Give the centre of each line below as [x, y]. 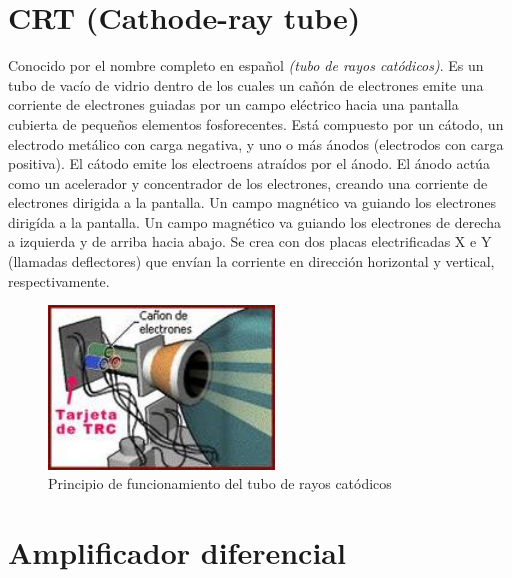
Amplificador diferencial [177, 552]
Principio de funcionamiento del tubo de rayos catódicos [220, 483]
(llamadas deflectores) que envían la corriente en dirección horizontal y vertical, [251, 261]
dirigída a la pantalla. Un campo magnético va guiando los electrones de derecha [254, 221]
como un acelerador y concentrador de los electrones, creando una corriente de [248, 182]
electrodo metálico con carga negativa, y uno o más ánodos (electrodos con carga [256, 143]
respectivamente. [59, 280]
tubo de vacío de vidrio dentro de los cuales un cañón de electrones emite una [246, 84]
